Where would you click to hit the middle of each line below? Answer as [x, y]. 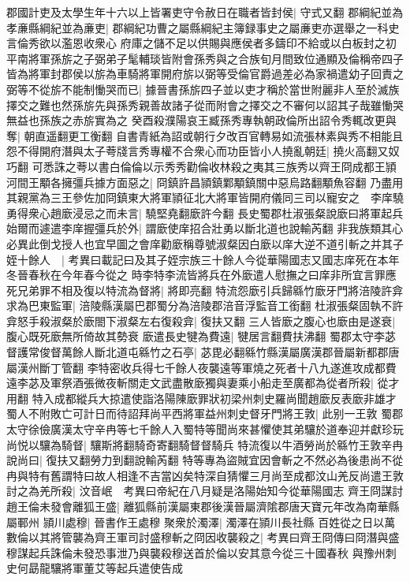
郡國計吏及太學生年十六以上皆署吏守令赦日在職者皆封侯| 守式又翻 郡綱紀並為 [205, 12]
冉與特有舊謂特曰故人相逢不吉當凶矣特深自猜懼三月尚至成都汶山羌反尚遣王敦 [205, 475]
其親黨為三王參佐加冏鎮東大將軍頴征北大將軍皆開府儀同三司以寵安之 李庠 [199, 197]
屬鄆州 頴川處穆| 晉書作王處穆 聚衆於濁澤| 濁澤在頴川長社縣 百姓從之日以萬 [201, 521]
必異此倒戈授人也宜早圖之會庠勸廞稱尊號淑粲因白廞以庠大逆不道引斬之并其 [199, 243]
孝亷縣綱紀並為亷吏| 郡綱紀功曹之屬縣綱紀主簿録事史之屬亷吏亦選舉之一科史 [203, 27]
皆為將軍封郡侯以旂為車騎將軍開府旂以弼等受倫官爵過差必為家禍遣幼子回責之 [205, 74]
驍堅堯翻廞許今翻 [190, 212]
